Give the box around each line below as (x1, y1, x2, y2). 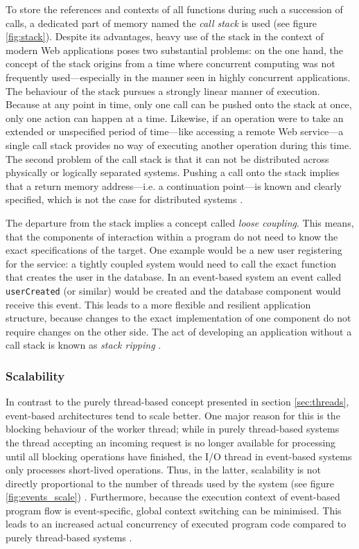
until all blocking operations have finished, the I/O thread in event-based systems (6, 448, 352, 463)
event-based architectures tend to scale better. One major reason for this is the (6, 408, 340, 422)
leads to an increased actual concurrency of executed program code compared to (6, 516, 347, 531)
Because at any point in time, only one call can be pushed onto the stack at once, (6, 97, 352, 112)
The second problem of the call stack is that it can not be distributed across (6, 151, 329, 166)
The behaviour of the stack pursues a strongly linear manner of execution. (6, 83, 320, 98)
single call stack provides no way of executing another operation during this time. (6, 137, 352, 152)
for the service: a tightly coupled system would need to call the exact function (6, 256, 337, 270)
